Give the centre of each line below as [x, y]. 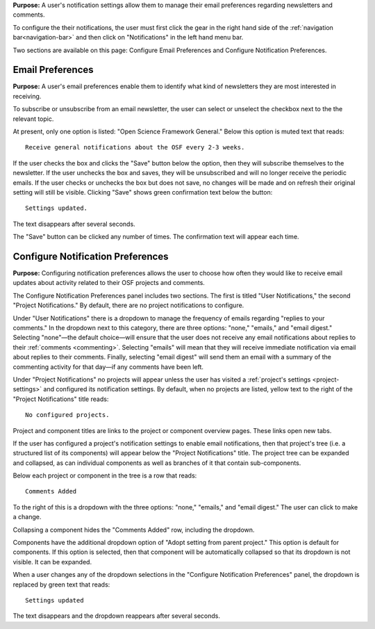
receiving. [27, 96]
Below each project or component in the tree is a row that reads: [105, 475]
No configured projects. [67, 415]
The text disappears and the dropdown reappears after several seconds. [116, 616]
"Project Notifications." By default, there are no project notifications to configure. [128, 305]
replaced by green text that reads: [61, 585]
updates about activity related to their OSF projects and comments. [109, 283]
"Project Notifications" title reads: [61, 399]
